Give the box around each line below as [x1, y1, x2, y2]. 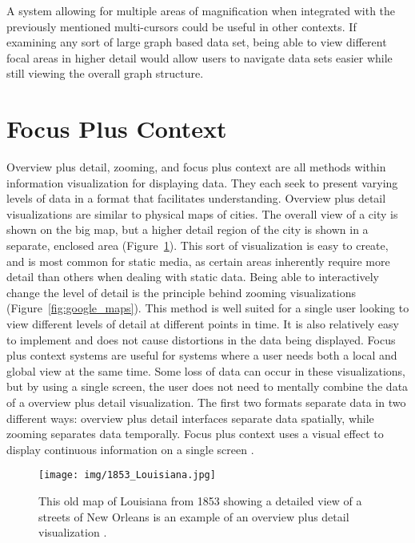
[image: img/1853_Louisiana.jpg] [38, 469, 216, 481]
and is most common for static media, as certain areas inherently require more [6, 252, 390, 269]
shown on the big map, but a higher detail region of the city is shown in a [6, 221, 369, 238]
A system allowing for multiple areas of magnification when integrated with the [6, 2, 396, 18]
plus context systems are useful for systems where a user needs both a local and [6, 347, 397, 364]
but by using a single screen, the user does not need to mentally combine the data [6, 378, 409, 395]
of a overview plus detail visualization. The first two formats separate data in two [6, 394, 406, 410]
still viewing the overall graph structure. [6, 65, 204, 82]
